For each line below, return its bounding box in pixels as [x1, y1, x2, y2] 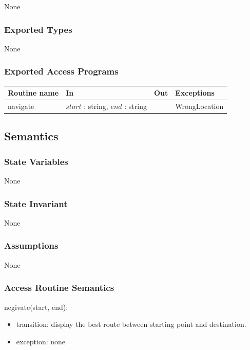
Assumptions [4, 239, 59, 252]
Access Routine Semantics [4, 281, 114, 294]
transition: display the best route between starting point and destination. [16, 319, 246, 329]
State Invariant [4, 197, 68, 210]
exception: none [16, 336, 66, 346]
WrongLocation [175, 100, 224, 111]
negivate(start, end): [4, 301, 68, 312]
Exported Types [4, 23, 72, 35]
